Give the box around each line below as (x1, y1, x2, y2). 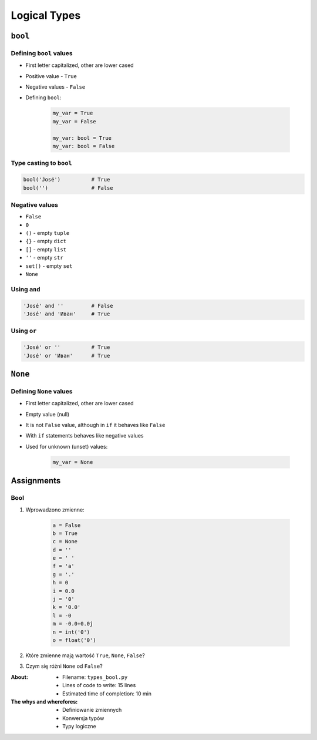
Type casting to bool (11, 159, 73, 167)
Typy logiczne (62, 723, 96, 730)
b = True (52, 530, 78, 537)
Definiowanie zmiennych (62, 707, 122, 714)
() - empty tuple (25, 230, 70, 237)
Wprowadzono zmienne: (25, 506, 85, 513)
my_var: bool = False (52, 143, 115, 150)
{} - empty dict (25, 238, 67, 245)
